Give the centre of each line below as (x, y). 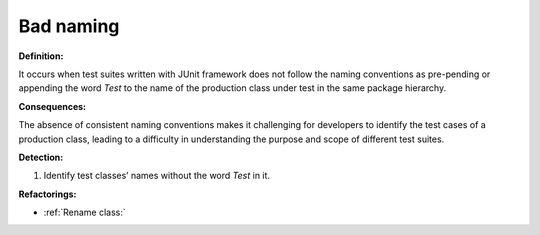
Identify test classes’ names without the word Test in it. (156, 176)
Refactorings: (47, 194)
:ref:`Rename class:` (85, 212)
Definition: (41, 56)
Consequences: (52, 106)
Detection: (41, 157)
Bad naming (69, 26)
